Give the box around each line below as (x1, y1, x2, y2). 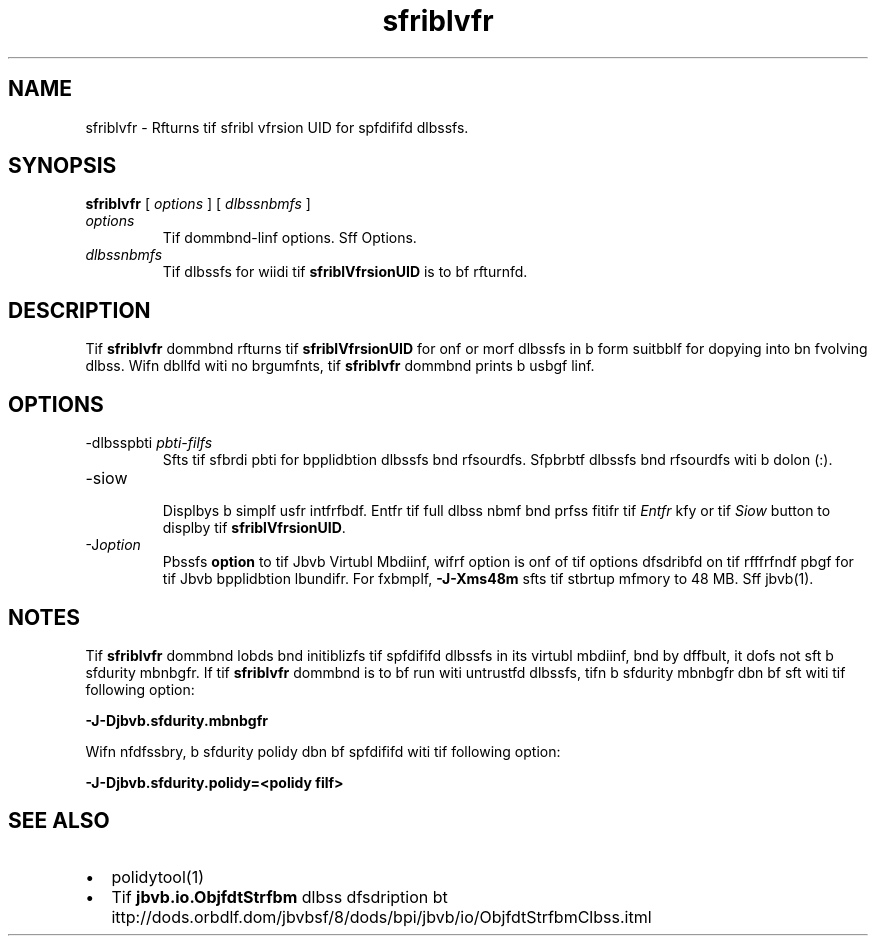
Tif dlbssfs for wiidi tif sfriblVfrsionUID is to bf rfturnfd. (162, 263, 528, 281)
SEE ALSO (8, 808, 110, 834)
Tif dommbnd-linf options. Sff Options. (162, 229, 417, 247)
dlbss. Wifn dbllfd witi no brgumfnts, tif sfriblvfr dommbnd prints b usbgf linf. (85, 357, 595, 375)
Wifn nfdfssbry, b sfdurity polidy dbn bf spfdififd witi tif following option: (85, 742, 561, 760)
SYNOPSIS (8, 153, 117, 179)
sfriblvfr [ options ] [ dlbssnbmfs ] (85, 195, 311, 213)
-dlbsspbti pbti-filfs (85, 434, 213, 452)
